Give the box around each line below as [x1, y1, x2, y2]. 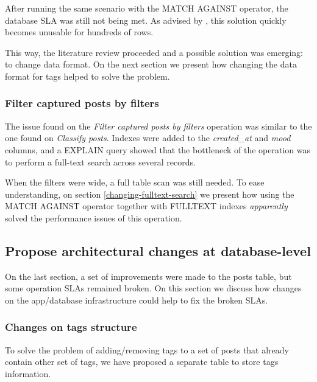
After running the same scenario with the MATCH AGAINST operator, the [5, 2, 288, 14]
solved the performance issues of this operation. [5, 211, 182, 224]
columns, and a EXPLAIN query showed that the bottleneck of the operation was [5, 143, 311, 156]
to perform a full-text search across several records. [5, 155, 196, 168]
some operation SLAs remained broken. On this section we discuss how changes [5, 282, 302, 294]
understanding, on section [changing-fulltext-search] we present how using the [5, 187, 294, 200]
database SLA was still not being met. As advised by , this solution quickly [5, 13, 287, 26]
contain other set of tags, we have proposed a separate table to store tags [5, 355, 279, 368]
